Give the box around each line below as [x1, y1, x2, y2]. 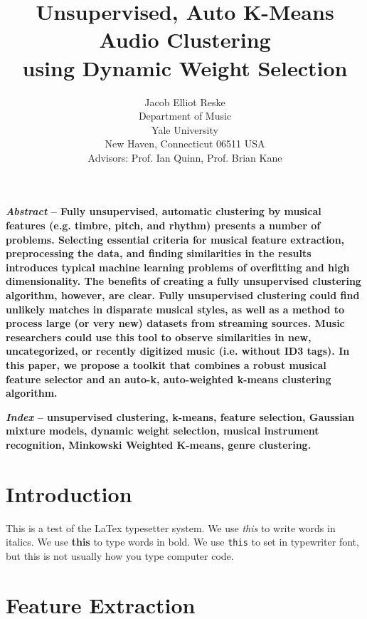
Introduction [6, 479, 132, 508]
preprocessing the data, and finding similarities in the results [6, 246, 312, 261]
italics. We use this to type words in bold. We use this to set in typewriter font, [6, 534, 359, 549]
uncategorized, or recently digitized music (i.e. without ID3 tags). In [6, 343, 350, 358]
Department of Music [138, 108, 232, 123]
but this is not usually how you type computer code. [6, 548, 234, 563]
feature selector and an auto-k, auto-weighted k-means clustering [6, 371, 331, 386]
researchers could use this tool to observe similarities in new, [6, 329, 312, 344]
